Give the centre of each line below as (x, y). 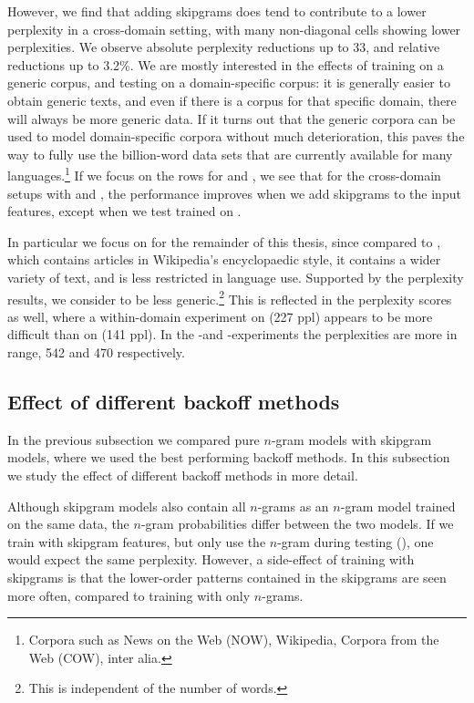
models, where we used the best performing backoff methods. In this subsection (229, 457)
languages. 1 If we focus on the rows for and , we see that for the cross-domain (224, 174)
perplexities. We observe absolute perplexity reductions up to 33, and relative (224, 47)
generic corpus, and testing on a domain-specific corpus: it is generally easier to (229, 83)
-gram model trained (398, 506)
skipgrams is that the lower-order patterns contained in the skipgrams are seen (227, 577)
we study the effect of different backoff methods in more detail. (183, 475)
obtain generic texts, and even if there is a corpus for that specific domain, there (232, 100)
